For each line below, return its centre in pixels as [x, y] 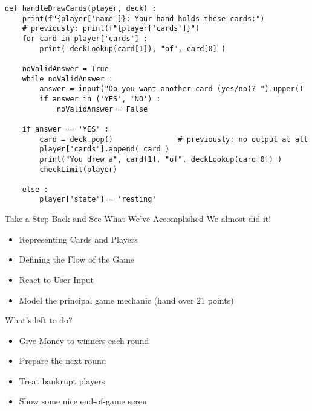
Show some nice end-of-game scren [83, 401]
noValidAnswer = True [65, 68]
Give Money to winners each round [84, 340]
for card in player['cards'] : [85, 38]
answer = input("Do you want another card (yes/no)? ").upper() [171, 89]
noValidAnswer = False [102, 109]
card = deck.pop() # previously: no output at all [174, 139]
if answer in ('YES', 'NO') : [100, 99]
